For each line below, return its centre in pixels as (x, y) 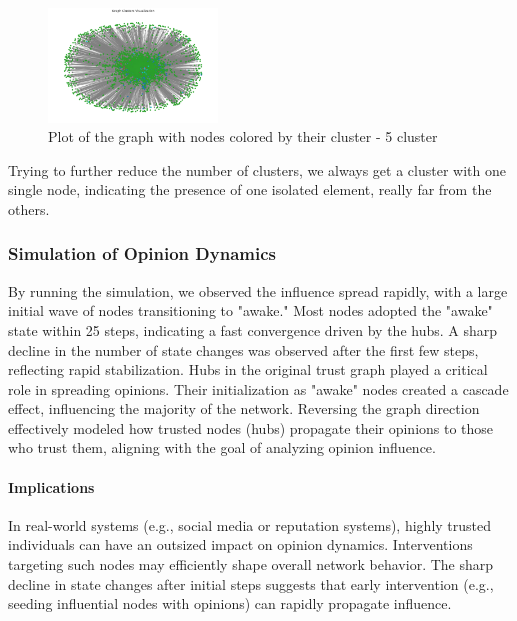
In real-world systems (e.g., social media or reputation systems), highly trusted (250, 524)
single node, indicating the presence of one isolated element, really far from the (250, 189)
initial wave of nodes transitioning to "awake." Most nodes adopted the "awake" (250, 310)
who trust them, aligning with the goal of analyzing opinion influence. (222, 447)
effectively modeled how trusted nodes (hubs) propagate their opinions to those (251, 427)
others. (29, 208)
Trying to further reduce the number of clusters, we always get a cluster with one (257, 169)
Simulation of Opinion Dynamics (142, 253)
